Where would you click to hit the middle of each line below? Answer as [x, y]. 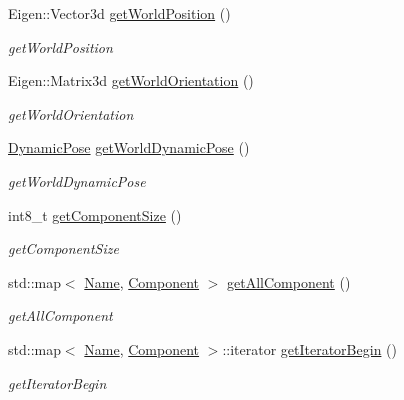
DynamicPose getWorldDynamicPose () [129, 147]
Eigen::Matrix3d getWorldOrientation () [131, 80]
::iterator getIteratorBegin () [309, 348]
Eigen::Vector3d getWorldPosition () [119, 13]
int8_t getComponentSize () [95, 214]
